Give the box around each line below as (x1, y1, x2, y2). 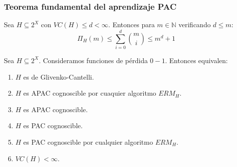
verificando (178, 19, 211, 30)
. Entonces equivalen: (165, 55, 228, 65)
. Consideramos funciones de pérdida (38, 55, 148, 65)
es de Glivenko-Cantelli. (23, 71, 94, 82)
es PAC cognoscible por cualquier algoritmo (23, 136, 153, 147)
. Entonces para (108, 19, 155, 30)
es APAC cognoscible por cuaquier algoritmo (23, 88, 156, 98)
